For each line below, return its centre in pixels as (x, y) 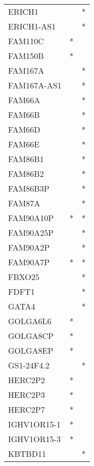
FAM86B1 (26, 159)
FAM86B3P (29, 188)
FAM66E (24, 144)
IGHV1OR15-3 (34, 439)
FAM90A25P (31, 232)
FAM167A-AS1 (35, 85)
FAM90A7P (29, 262)
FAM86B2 (26, 174)
